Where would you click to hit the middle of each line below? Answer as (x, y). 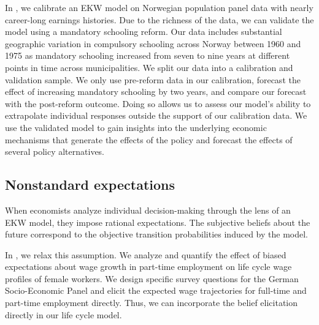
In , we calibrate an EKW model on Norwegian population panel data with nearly (159, 7)
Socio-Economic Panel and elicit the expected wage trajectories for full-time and (156, 290)
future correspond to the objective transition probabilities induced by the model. (156, 234)
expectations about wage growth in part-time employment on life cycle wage (148, 267)
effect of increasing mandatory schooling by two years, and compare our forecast (156, 92)
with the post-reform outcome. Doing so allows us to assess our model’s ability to (158, 103)
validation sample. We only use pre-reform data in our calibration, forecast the (153, 79)
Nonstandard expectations (90, 185)
